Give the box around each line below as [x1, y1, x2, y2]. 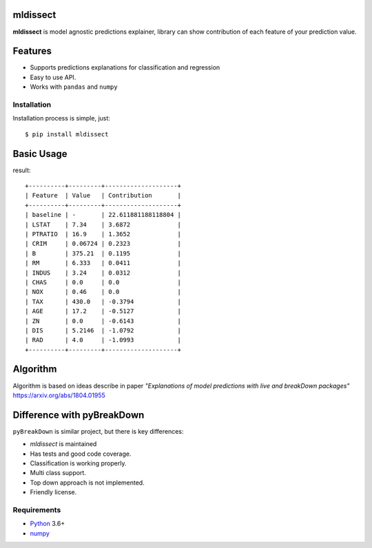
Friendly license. [30, 488, 77, 496]
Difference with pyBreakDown [12, 409, 145, 421]
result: [12, 166, 31, 174]
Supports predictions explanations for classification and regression [30, 63, 220, 72]
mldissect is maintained [30, 440, 97, 448]
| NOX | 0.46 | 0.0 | [25, 288, 182, 296]
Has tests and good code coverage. [30, 450, 132, 458]
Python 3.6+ [30, 520, 65, 528]
